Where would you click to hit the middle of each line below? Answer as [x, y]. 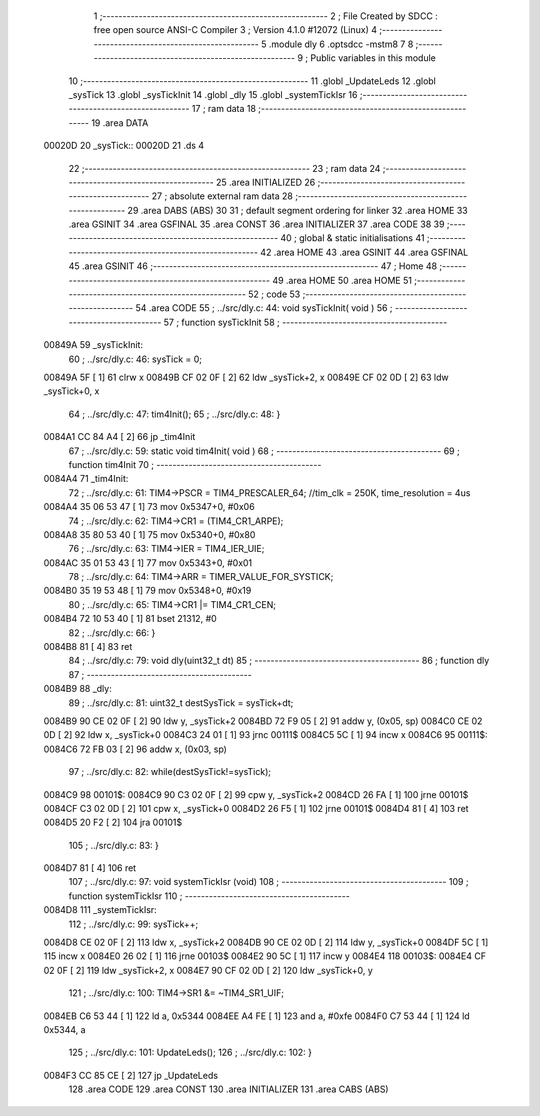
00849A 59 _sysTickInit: [93, 345]
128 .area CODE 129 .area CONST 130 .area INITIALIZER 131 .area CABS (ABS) [228, 1089]
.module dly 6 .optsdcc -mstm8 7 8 [341, 44]
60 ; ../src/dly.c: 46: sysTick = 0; [135, 359]
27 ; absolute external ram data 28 [222, 196]
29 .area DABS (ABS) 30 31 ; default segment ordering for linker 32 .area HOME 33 [298, 210]
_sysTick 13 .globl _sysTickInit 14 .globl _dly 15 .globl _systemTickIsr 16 [213, 94]
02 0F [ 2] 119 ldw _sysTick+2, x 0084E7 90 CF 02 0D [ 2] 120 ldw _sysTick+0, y [208, 970]
